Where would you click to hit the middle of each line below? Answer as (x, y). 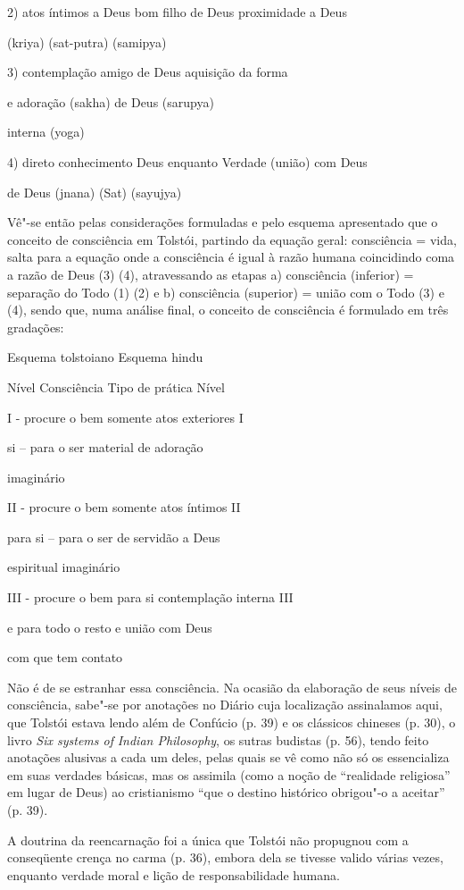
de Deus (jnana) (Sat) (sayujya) (95, 192)
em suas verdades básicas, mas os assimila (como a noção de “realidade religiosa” (229, 774)
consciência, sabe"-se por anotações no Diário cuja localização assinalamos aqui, (225, 705)
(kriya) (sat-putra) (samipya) (87, 42)
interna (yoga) (46, 132)
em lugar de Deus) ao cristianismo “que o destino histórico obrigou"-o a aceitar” (226, 792)
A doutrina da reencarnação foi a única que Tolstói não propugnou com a (208, 840)
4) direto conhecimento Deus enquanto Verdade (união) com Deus (187, 161)
